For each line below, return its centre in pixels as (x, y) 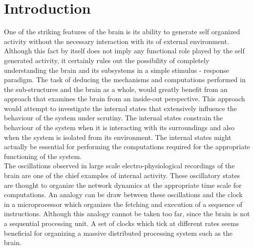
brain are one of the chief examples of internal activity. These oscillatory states (122, 175)
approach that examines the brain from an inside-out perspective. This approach (125, 99)
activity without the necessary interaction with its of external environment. (116, 41)
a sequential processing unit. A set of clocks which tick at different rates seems (121, 223)
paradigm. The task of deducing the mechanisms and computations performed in (125, 79)
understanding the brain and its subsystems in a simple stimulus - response (117, 70)
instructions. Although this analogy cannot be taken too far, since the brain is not (127, 214)
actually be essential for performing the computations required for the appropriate (127, 147)
